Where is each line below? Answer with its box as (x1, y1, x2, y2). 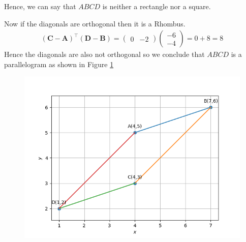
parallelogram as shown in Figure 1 (4, 58, 114, 69)
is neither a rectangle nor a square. (102, 1, 211, 11)
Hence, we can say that (4, 1, 76, 11)
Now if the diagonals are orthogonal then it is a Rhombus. (4, 18, 186, 28)
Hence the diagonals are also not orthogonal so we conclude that (4, 49, 205, 59)
